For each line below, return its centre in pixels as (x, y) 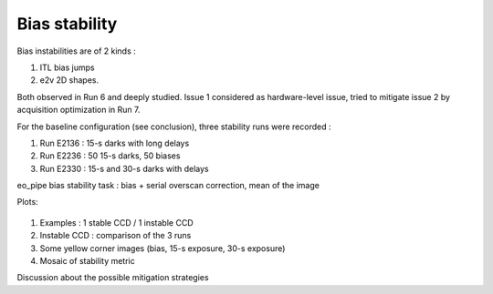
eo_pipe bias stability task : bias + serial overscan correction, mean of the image (168, 186)
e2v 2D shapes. (69, 80)
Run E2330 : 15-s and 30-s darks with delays (124, 168)
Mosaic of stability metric (88, 261)
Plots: (27, 202)
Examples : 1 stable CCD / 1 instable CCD (116, 222)
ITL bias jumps (67, 67)
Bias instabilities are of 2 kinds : (76, 51)
